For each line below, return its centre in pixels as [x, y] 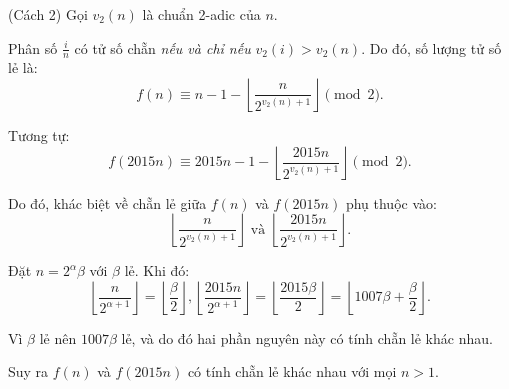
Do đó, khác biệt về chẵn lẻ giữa [107, 202]
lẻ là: [23, 67]
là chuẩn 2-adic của [201, 14]
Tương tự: [39, 135]
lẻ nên [58, 337]
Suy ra [28, 371]
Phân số [33, 47]
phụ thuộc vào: [391, 202]
